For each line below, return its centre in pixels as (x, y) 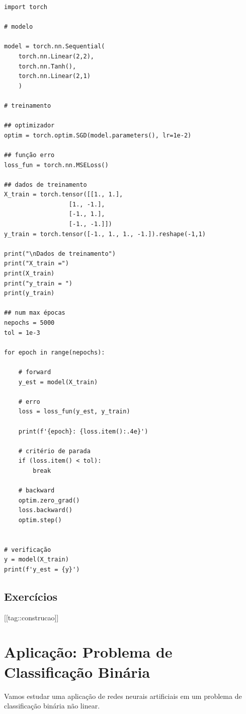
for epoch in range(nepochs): (55, 352)
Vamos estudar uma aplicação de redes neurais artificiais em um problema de (123, 696)
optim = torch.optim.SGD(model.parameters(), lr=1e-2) (98, 135)
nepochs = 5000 (29, 323)
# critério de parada (54, 451)
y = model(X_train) (36, 560)
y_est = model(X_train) (58, 382)
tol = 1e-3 (22, 333)
